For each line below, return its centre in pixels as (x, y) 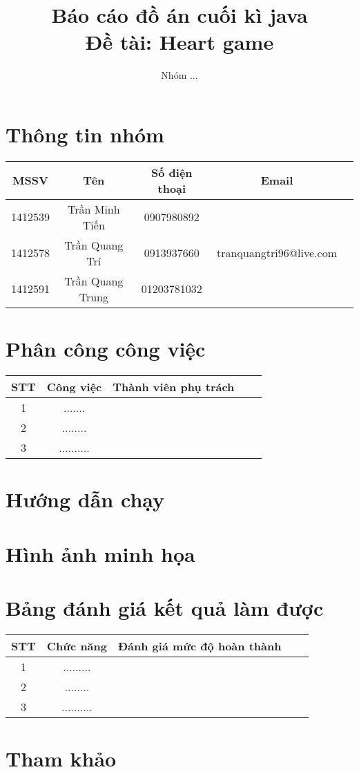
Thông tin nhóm (85, 134)
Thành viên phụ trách (174, 386)
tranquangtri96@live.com (277, 253)
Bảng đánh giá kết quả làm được (165, 607)
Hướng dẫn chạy (85, 499)
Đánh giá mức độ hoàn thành (200, 646)
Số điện (172, 172)
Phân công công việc (106, 349)
